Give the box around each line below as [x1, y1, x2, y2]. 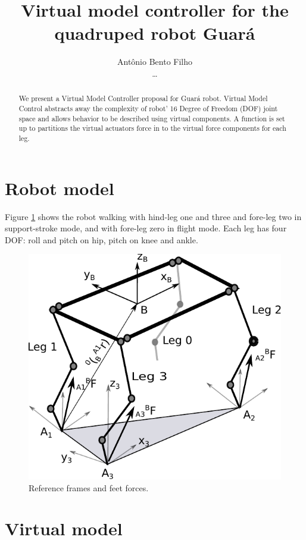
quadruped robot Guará [54, 21, 255, 45]
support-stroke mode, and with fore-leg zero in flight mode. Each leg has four [5, 222, 287, 234]
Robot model [5, 175, 114, 200]
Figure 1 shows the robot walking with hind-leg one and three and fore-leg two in [5, 210, 302, 222]
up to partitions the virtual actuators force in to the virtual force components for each [18, 123, 286, 133]
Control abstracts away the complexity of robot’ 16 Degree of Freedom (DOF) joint [18, 103, 278, 113]
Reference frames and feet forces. [29, 481, 149, 494]
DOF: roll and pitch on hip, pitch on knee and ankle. [5, 233, 198, 246]
